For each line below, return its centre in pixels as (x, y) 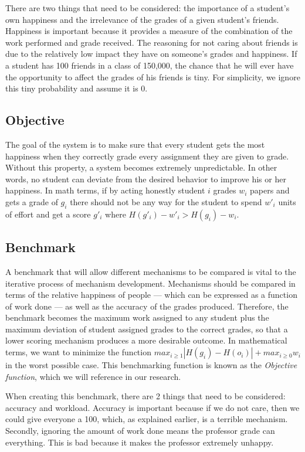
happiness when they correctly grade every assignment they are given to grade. (147, 156)
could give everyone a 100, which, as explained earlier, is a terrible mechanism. (147, 419)
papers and (270, 190)
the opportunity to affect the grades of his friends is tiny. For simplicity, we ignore (153, 77)
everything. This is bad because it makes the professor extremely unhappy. (140, 442)
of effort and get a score (48, 214)
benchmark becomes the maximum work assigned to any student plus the (137, 317)
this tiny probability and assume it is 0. (77, 88)
